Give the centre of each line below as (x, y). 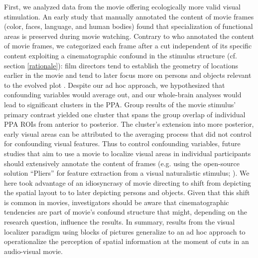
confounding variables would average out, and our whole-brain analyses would (123, 95)
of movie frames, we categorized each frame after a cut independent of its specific (128, 46)
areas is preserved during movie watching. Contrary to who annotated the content (129, 36)
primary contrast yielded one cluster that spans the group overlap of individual (125, 114)
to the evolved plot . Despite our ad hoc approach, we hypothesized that (115, 85)
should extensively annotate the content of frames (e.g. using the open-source (122, 163)
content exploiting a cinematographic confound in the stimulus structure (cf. (121, 55)
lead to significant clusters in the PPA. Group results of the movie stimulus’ (120, 104)
